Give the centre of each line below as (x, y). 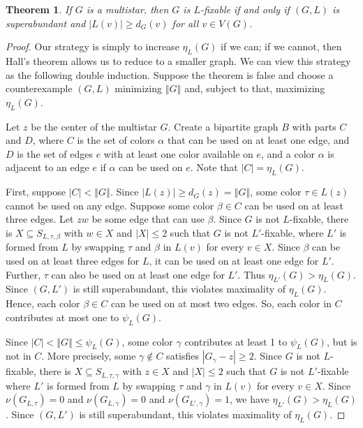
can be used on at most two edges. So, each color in (221, 303)
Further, (23, 274)
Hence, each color (43, 303)
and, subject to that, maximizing (255, 88)
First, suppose (36, 192)
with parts (314, 126)
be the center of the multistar (94, 126)
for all (185, 23)
